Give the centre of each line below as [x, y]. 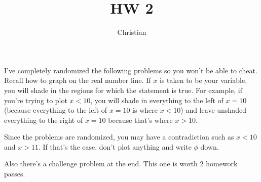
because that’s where [140, 120]
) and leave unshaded [213, 110]
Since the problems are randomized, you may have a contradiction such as [119, 137]
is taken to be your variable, [203, 80]
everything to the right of [44, 120]
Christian [132, 32]
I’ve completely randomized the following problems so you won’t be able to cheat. [131, 70]
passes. [15, 174]
